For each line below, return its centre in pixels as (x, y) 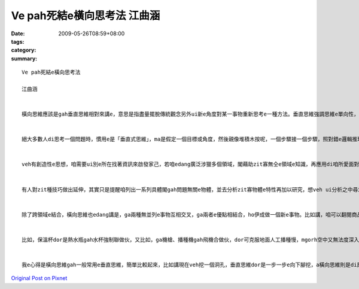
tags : (18, 41)
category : (24, 50)
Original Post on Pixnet (39, 278)
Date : (18, 34)
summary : (24, 58)
